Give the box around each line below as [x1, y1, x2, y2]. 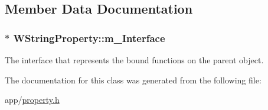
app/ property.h [5, 93, 60, 106]
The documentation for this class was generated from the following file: [5, 73, 262, 86]
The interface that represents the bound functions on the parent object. [5, 54, 264, 66]
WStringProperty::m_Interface [13, 30, 165, 45]
